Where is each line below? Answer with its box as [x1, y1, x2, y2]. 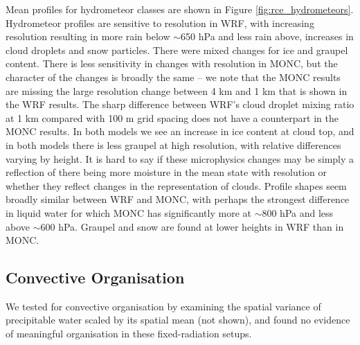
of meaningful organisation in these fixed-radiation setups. [6, 326, 252, 341]
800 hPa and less [262, 205, 334, 220]
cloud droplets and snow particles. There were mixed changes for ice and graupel [6, 42, 348, 57]
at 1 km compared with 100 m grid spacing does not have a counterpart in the [6, 110, 339, 125]
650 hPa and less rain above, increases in [181, 29, 354, 44]
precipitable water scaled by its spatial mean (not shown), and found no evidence [6, 312, 350, 327]
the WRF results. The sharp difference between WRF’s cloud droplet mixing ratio [6, 97, 354, 112]
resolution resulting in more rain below [6, 29, 170, 44]
